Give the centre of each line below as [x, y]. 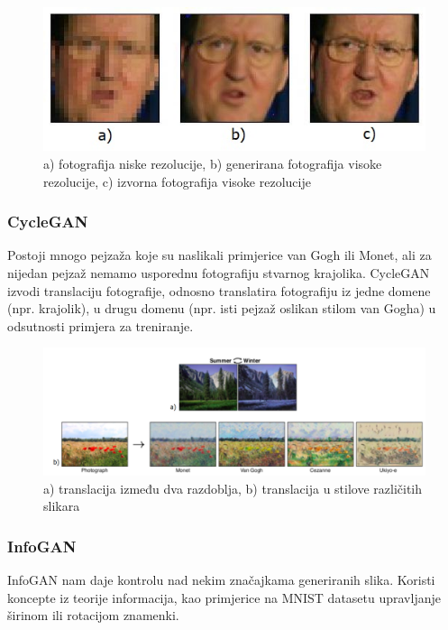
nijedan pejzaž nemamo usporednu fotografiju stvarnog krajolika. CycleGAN [219, 273]
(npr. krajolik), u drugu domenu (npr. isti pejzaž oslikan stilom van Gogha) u [222, 308]
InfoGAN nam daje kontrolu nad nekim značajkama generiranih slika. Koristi [221, 579]
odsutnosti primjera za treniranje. [101, 325]
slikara [62, 506]
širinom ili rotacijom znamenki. [93, 615]
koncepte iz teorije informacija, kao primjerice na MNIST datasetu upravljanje [224, 597]
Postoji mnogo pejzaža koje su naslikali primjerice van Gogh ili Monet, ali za [219, 255]
